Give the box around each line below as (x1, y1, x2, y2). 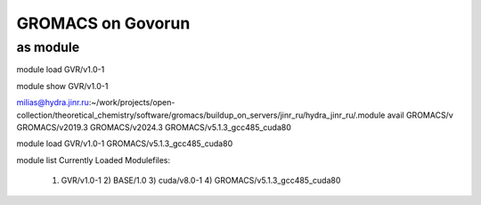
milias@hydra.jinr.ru (16, 97, 89, 108)
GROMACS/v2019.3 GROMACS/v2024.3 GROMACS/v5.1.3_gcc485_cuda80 (16, 121, 291, 133)
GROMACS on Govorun (16, 13, 191, 33)
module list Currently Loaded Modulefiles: (16, 154, 171, 165)
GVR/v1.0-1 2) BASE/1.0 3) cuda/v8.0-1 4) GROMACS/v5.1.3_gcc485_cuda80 (61, 175, 341, 186)
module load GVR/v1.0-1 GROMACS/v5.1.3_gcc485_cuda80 (16, 138, 233, 149)
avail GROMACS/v (387, 110, 453, 120)
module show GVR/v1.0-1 (16, 80, 109, 91)
